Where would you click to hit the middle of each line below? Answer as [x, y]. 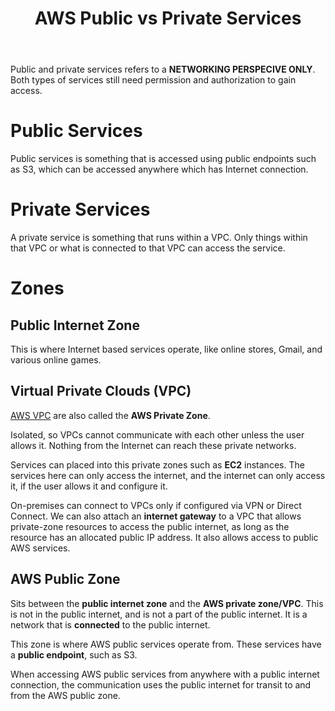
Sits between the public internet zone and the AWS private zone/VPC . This [167, 603]
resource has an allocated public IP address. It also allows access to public [164, 537]
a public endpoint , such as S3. [74, 654]
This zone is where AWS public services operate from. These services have [166, 644]
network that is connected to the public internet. [110, 624]
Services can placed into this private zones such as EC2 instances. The [157, 464]
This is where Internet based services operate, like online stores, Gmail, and [166, 349]
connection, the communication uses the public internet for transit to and [161, 684]
